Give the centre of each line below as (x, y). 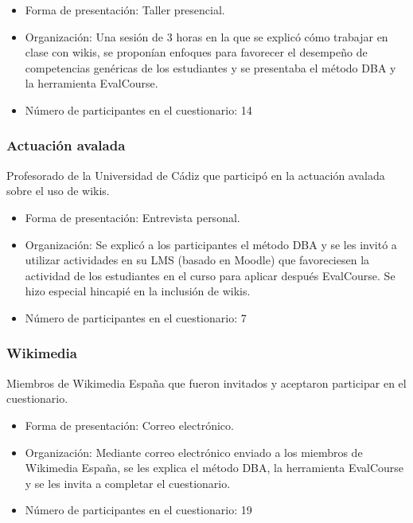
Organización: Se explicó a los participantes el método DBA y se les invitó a (211, 244)
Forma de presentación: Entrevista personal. (132, 217)
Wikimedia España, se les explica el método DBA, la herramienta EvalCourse (214, 468)
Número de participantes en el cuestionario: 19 (138, 510)
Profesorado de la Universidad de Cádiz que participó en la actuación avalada (196, 175)
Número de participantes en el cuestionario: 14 (138, 109)
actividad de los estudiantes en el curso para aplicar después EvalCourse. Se (210, 275)
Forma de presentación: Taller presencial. (125, 10)
